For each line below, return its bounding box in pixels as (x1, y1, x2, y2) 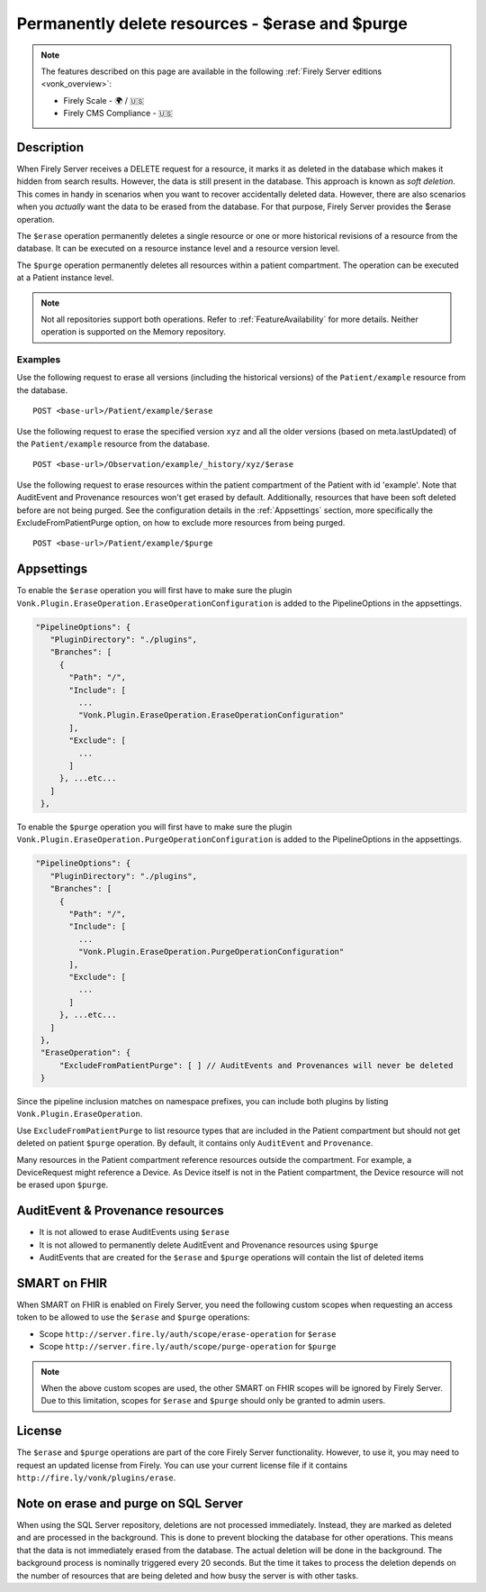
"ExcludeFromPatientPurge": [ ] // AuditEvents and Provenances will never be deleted (58, 1060, 454, 1070)
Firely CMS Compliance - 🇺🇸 (63, 108, 173, 119)
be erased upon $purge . (16, 1179, 109, 1190)
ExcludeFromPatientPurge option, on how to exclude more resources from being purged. (16, 517, 346, 527)
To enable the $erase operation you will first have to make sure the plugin (16, 585, 292, 596)
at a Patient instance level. (16, 272, 114, 283)
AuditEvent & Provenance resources (16, 1203, 224, 1219)
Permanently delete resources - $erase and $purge (16, 14, 409, 33)
